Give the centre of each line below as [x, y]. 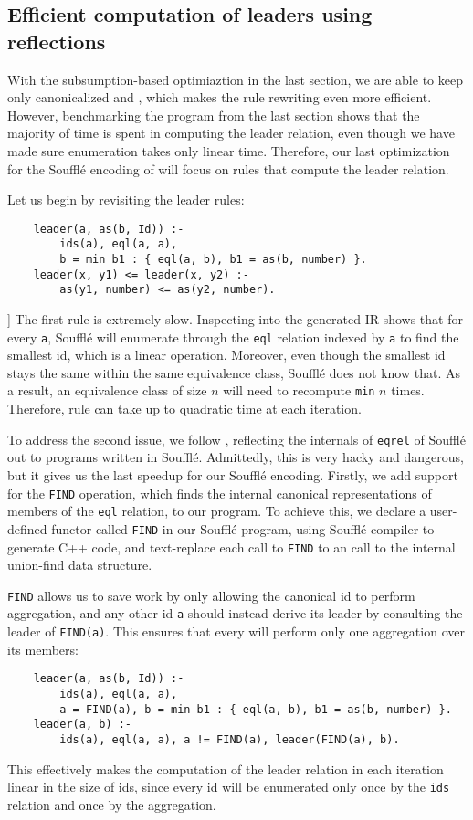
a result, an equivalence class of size [107, 390]
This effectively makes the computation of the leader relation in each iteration [226, 768]
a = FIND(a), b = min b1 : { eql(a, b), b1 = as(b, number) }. [256, 709]
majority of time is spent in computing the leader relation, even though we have [231, 133]
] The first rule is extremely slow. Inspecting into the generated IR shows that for [235, 319]
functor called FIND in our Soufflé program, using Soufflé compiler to [243, 528]
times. [408, 390]
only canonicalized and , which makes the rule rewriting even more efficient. [220, 97]
